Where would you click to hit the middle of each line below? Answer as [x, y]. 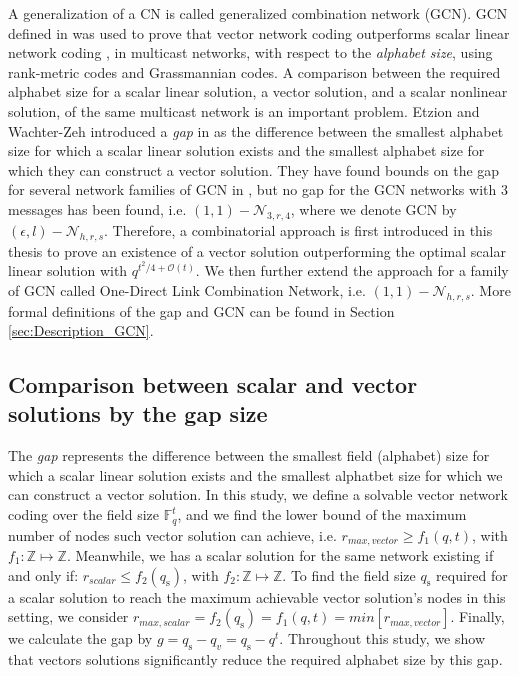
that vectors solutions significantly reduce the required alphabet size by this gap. [255, 658]
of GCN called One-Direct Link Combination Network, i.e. [187, 289]
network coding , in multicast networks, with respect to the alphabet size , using [250, 52]
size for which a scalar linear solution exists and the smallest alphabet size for [246, 150]
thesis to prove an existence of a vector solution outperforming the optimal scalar [257, 250]
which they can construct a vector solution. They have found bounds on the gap [254, 169]
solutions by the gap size [138, 413]
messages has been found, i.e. [97, 208]
